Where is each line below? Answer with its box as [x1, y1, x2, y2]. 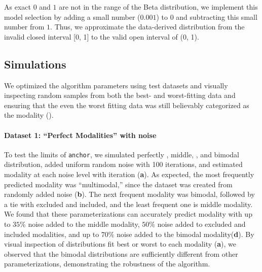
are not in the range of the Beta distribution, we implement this [59, 2, 258, 12]
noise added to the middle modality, [28, 218, 140, 229]
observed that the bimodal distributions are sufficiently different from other [4, 248, 238, 259]
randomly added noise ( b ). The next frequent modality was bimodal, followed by [4, 189, 255, 199]
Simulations [4, 56, 66, 72]
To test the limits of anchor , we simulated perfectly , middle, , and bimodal [4, 149, 239, 159]
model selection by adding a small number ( [4, 11, 140, 22]
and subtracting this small [176, 11, 257, 22]
